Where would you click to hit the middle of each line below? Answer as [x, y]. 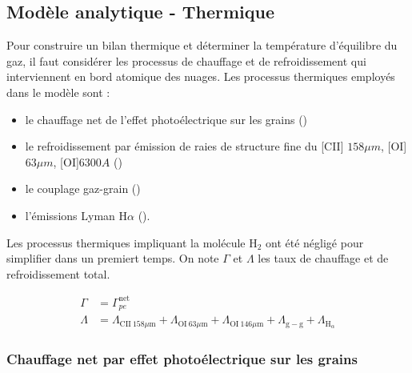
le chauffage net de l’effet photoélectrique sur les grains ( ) [166, 119]
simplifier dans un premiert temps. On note [113, 258]
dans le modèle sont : [58, 92]
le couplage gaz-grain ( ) [83, 189]
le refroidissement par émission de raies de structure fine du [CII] [184, 146]
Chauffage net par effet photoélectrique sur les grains [182, 358]
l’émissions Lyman [70, 215]
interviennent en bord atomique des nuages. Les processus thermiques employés [201, 76]
